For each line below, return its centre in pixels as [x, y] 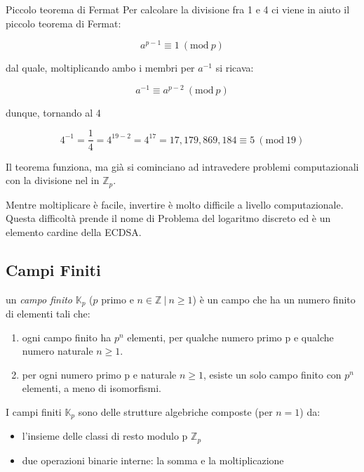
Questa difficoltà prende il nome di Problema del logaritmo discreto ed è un [168, 218]
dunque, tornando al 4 [53, 112]
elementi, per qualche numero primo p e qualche [230, 337]
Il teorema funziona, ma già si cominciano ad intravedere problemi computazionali [182, 166]
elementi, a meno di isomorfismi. [92, 388]
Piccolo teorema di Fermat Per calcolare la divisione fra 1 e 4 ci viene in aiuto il [178, 9]
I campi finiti [34, 411]
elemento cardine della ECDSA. [74, 231]
